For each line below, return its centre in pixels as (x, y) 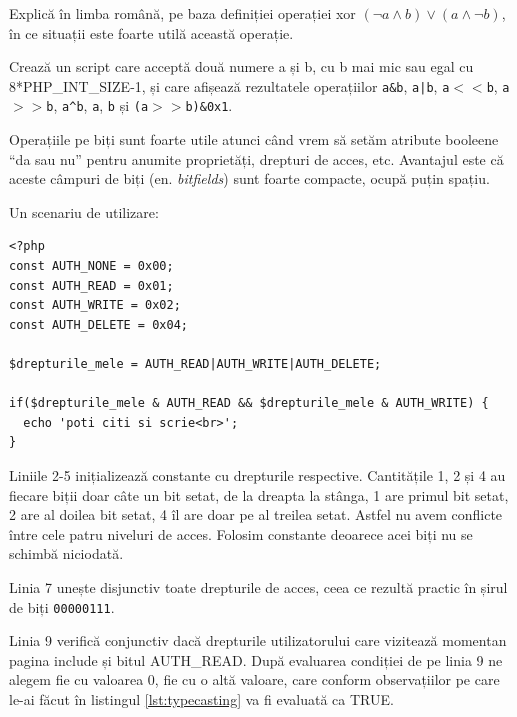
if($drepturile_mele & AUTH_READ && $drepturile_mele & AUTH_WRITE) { (249, 403)
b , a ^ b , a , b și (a (97, 105)
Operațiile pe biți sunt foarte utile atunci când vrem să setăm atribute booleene (254, 139)
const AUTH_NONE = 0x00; (91, 266)
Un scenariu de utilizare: (84, 211)
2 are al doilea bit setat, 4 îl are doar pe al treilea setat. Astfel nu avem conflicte (256, 514)
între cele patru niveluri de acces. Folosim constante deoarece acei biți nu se (241, 533)
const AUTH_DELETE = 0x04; (98, 324)
